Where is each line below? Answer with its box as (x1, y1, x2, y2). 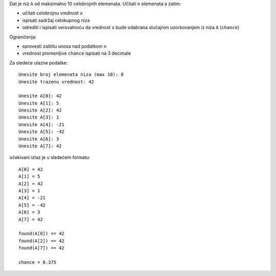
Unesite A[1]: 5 (18, 100, 59, 106)
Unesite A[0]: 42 (18, 93, 62, 99)
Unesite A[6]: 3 (18, 136, 59, 142)
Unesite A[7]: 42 (18, 143, 62, 149)
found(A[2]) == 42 (18, 238, 65, 244)
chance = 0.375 (18, 259, 57, 265)
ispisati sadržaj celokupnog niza (22, 17, 90, 23)
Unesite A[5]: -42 (18, 129, 65, 135)
